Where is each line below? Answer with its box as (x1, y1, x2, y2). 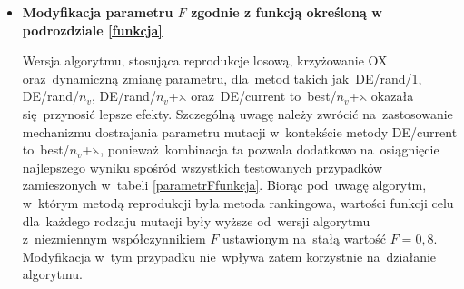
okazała (370, 86, 414, 105)
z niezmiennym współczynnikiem (22, 229, 206, 248)
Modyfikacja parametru (22, 3, 173, 21)
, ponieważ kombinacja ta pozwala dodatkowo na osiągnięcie (100, 140, 439, 159)
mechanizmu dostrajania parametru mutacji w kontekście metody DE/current (22, 122, 458, 141)
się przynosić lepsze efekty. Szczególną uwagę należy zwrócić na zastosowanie (22, 104, 453, 123)
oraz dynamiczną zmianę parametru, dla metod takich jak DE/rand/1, (22, 68, 422, 87)
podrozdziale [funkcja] (22, 20, 163, 39)
